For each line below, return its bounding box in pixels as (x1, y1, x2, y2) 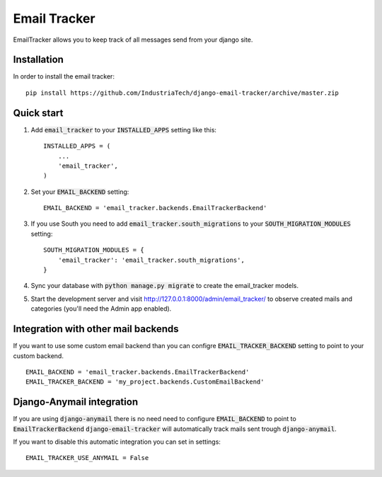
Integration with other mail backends (13, 323, 180, 335)
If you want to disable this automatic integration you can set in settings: (13, 437, 221, 446)
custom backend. (13, 351, 64, 360)
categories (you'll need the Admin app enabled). (30, 304, 172, 313)
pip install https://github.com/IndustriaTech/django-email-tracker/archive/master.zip (25, 88, 340, 97)
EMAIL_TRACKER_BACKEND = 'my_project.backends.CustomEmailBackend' (25, 378, 265, 386)
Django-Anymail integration (13, 396, 138, 408)
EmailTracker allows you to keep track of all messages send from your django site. (13, 35, 253, 44)
